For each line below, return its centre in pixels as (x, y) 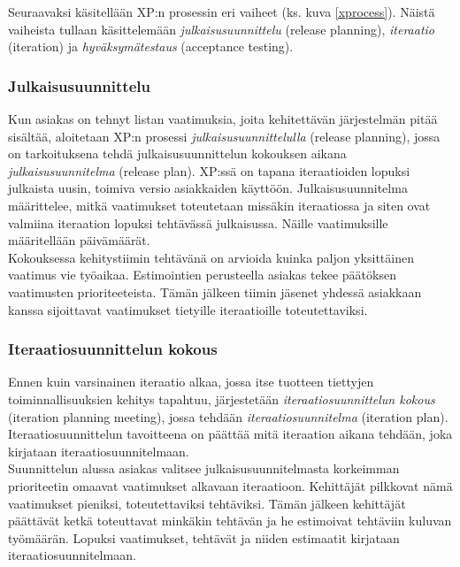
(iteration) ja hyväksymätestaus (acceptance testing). (151, 46)
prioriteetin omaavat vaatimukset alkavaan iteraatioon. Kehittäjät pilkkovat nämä (230, 485)
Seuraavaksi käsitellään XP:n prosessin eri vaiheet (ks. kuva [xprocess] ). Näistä (222, 11)
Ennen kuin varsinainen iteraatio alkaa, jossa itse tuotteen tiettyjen (191, 382)
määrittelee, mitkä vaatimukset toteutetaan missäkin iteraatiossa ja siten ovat (219, 205)
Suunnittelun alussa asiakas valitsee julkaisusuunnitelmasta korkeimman (204, 468)
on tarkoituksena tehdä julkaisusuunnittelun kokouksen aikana (177, 153)
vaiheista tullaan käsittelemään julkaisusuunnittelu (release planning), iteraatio (222, 29)
